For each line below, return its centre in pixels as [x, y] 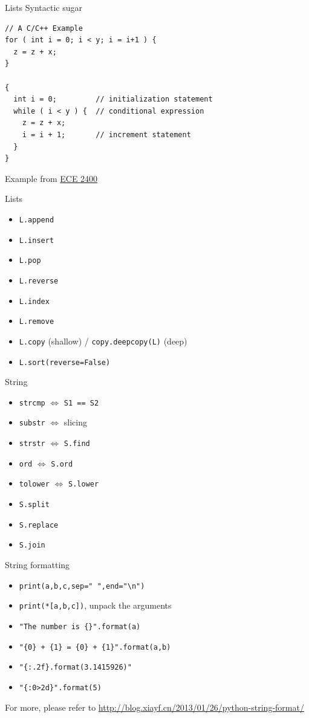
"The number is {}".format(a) [80, 626]
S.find [77, 444]
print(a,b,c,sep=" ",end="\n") [82, 586]
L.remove [37, 322]
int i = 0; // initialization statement [113, 99]
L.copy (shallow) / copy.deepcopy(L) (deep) [103, 341]
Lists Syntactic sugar [44, 7]
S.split [34, 505]
